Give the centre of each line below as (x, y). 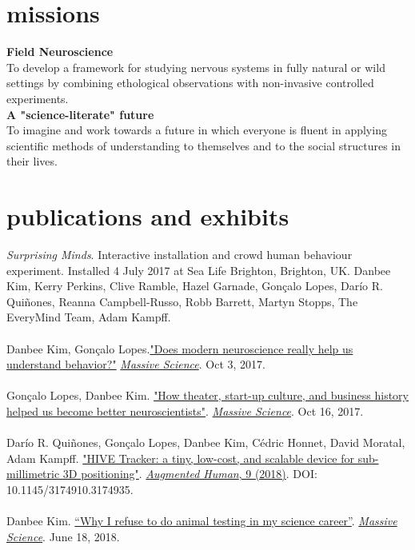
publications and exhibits (148, 216)
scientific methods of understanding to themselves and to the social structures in (204, 145)
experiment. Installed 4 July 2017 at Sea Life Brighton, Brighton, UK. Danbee (199, 270)
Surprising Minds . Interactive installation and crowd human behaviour (180, 254)
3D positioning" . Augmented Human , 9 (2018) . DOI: (190, 474)
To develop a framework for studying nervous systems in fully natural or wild (196, 67)
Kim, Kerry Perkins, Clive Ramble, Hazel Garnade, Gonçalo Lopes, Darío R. (195, 286)
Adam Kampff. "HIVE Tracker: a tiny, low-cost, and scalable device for (181, 458)
